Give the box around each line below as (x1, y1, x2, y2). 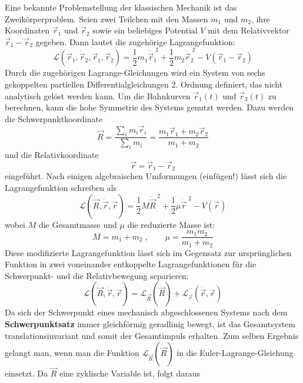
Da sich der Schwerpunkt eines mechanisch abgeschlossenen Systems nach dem (5, 306, 288, 318)
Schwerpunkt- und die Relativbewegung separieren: (5, 269, 189, 281)
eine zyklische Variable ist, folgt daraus (59, 367, 201, 379)
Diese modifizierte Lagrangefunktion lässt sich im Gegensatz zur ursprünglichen (5, 246, 292, 258)
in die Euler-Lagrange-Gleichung (177, 347, 294, 359)
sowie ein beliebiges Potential (92, 24, 198, 36)
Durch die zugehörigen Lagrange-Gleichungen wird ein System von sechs (5, 66, 265, 79)
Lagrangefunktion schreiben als (5, 181, 117, 193)
